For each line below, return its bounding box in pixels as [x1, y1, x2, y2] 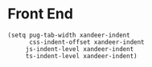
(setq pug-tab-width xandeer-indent [7, 31, 130, 39]
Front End [7, 5, 74, 23]
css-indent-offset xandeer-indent [28, 37, 146, 46]
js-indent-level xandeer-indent [25, 45, 134, 53]
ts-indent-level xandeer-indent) [25, 52, 138, 60]
